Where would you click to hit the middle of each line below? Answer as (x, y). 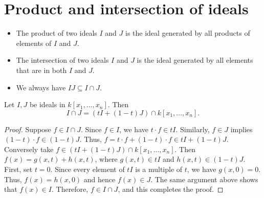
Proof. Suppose (28, 129)
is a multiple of (159, 169)
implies (241, 129)
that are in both (41, 70)
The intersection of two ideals (62, 60)
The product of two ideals (57, 33)
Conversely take (29, 149)
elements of (34, 43)
